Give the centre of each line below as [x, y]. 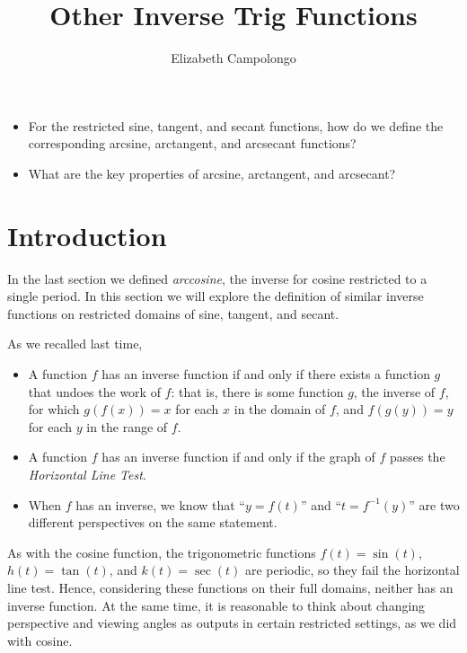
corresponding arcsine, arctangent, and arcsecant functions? [192, 143]
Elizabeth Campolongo [233, 58]
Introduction [87, 235]
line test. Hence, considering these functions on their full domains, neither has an [230, 587]
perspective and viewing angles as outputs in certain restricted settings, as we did [232, 623]
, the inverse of [394, 391]
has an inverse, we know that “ [160, 504]
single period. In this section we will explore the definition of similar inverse [216, 296]
